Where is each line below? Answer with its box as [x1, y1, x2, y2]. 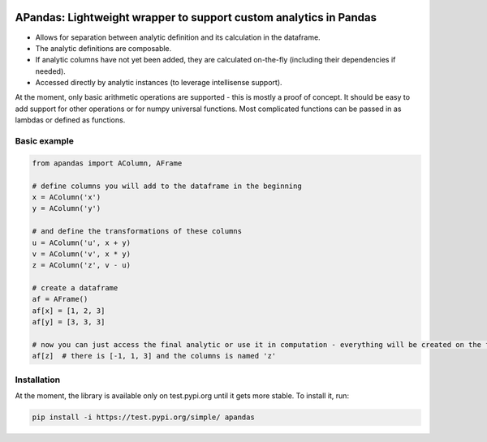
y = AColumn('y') [32, 204, 101, 213]
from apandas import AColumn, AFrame [32, 158, 183, 168]
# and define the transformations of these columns [32, 227, 243, 236]
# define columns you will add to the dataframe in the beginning [32, 181, 302, 191]
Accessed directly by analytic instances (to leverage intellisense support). [35, 78, 283, 88]
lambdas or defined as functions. [15, 115, 126, 125]
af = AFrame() [32, 294, 88, 304]
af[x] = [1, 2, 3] [32, 306, 106, 315]
